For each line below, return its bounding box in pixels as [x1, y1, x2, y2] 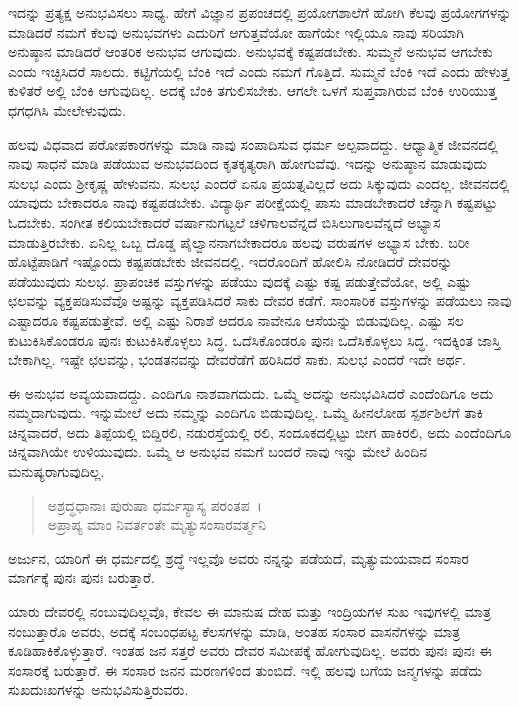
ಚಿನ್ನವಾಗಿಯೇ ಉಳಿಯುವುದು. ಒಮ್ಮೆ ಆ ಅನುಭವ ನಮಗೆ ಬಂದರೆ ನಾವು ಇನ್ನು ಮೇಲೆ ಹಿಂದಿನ [8, 441, 428, 462]
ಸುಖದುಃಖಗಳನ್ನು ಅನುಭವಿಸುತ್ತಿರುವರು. [8, 679, 189, 700]
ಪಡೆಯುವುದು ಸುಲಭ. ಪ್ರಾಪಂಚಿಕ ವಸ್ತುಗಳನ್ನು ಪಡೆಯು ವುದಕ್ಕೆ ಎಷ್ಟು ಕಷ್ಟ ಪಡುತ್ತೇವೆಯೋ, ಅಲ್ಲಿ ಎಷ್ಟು [8, 270, 471, 291]
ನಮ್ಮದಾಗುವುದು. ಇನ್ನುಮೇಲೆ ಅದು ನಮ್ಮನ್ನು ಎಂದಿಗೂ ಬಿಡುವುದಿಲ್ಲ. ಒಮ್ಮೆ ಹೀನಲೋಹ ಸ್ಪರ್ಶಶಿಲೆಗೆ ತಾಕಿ [8, 402, 484, 423]
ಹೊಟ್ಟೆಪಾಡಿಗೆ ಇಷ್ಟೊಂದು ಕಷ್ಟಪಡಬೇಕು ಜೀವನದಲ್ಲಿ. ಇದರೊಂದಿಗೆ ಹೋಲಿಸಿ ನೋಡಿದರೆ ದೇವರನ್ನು [8, 251, 453, 272]
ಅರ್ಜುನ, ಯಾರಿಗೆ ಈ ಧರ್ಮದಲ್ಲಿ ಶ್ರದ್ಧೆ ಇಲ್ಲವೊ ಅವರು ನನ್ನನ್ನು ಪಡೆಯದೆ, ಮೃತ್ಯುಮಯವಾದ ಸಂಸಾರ [8, 547, 470, 568]
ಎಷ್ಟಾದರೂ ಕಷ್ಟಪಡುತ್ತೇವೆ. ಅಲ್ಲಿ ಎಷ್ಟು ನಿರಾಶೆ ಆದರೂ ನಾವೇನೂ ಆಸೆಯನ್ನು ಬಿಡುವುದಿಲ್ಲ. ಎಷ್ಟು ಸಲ [8, 309, 464, 330]
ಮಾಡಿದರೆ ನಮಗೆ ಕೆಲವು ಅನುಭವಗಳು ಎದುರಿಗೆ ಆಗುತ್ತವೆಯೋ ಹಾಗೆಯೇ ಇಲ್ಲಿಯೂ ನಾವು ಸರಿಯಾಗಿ [8, 21, 464, 42]
